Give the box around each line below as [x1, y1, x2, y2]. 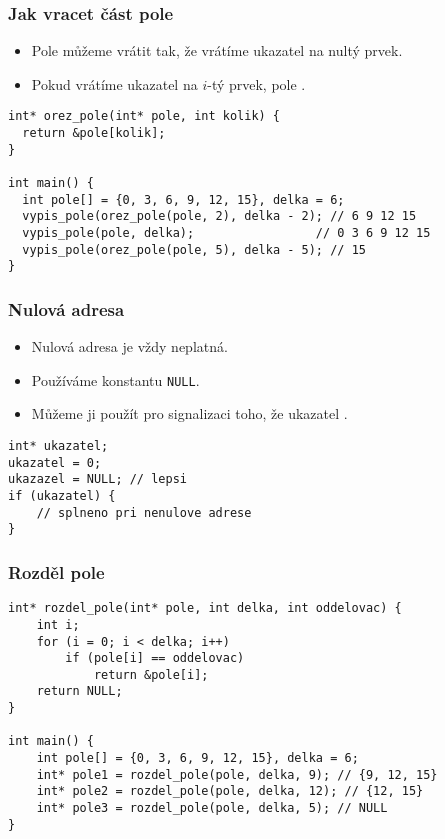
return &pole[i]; [93, 667, 209, 682]
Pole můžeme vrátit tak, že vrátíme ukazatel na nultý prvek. [31, 40, 403, 61]
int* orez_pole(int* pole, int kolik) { [8, 109, 281, 124]
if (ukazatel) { [8, 489, 116, 503]
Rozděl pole [8, 559, 105, 584]
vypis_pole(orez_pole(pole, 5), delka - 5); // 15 [22, 242, 366, 257]
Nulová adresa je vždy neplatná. [31, 336, 228, 357]
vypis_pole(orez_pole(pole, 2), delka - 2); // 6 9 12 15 [22, 209, 417, 224]
